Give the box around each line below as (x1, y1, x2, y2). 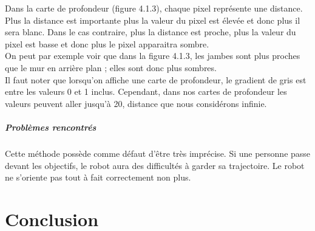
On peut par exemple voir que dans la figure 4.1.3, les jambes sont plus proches (5, 49, 300, 62)
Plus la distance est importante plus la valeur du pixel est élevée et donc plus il (5, 13, 300, 26)
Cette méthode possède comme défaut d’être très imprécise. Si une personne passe (5, 147, 311, 159)
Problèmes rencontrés (5, 120, 97, 133)
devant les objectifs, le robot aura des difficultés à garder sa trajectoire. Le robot (5, 159, 305, 171)
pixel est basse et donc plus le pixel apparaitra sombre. (5, 37, 209, 50)
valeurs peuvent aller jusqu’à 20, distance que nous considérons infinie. (5, 97, 267, 109)
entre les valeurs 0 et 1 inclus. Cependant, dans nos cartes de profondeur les (5, 85, 287, 98)
